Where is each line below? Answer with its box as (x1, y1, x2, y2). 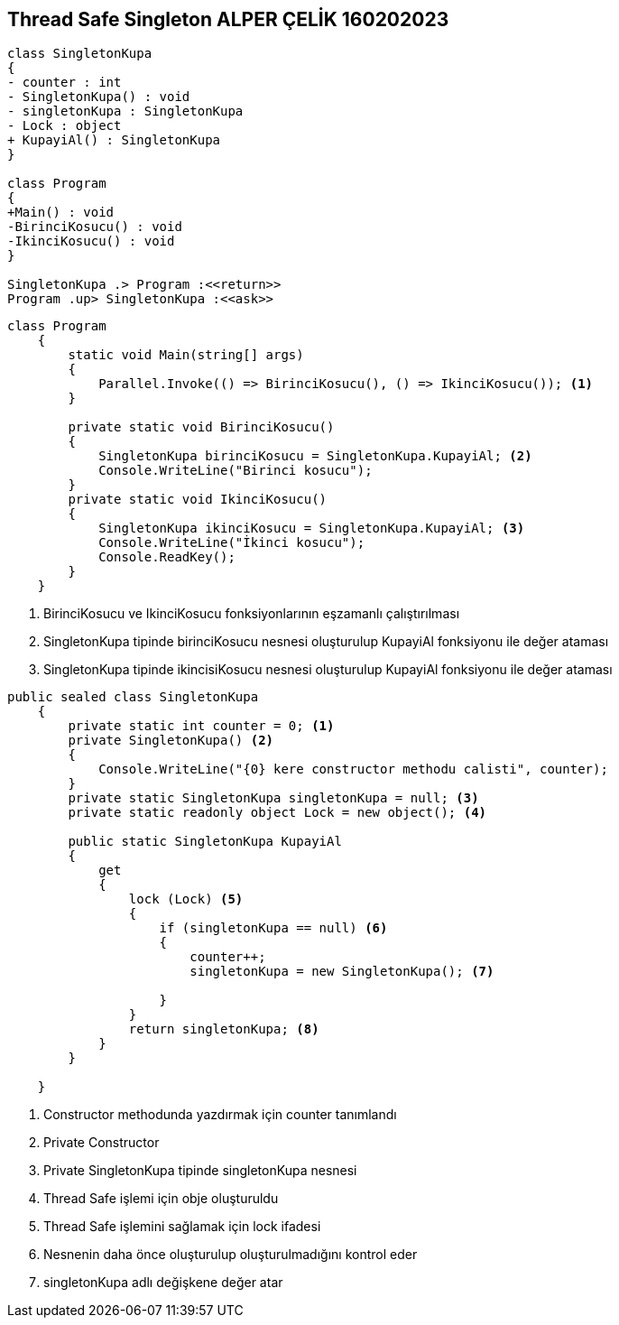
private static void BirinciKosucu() (68, 420, 335, 435)
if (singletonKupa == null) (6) (159, 921, 388, 936)
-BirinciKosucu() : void (7, 219, 182, 235)
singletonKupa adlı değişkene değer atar (43, 1274, 283, 1291)
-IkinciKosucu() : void (7, 234, 175, 249)
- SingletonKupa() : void (7, 89, 190, 105)
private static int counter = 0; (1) (68, 718, 335, 734)
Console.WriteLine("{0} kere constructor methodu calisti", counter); (98, 762, 608, 777)
